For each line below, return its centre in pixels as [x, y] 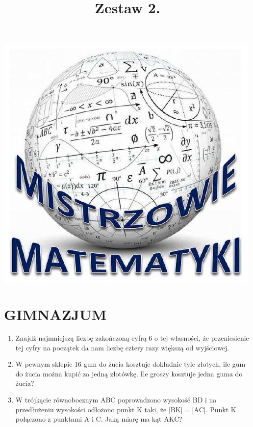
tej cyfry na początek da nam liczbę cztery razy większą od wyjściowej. [122, 347]
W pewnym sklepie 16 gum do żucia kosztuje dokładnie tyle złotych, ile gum [130, 364]
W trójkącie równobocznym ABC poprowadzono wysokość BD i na [116, 400]
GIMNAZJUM [55, 314]
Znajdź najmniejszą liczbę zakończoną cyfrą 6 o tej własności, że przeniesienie [132, 338]
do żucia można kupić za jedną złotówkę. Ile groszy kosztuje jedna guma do [129, 373]
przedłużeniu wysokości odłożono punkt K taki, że [91, 409]
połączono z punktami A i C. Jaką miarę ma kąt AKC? [99, 419]
